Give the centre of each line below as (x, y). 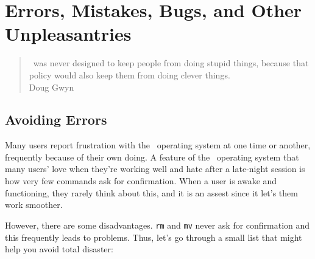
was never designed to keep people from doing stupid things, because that (171, 63)
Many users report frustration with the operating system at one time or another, (158, 145)
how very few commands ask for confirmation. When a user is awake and (141, 181)
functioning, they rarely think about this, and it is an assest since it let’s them (151, 192)
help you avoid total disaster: (59, 249)
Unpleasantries (68, 34)
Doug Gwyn (51, 87)
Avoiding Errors (56, 119)
